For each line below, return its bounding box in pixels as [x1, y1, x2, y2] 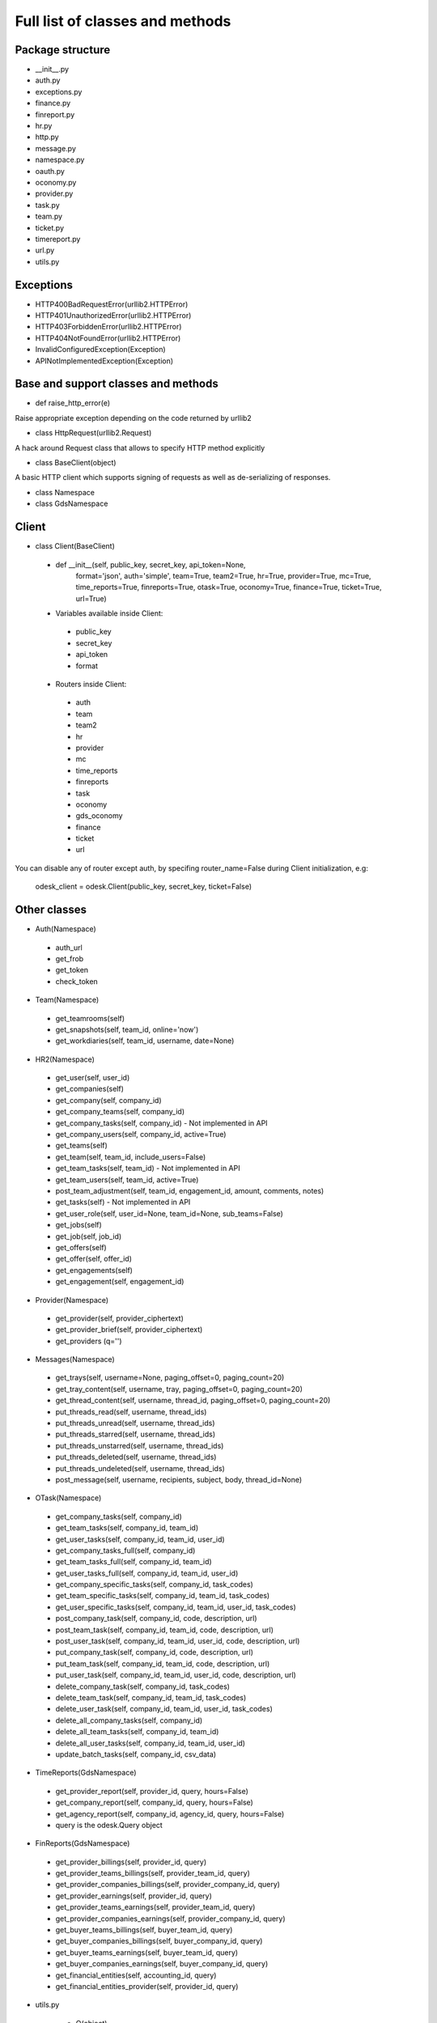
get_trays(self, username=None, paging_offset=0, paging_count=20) [55, 1372, 285, 1383]
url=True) [75, 593, 107, 603]
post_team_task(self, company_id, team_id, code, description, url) [55, 1625, 274, 1635]
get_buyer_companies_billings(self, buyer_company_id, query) [55, 1936, 263, 1946]
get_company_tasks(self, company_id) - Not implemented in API [55, 1118, 268, 1128]
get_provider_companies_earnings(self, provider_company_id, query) [55, 1914, 286, 1923]
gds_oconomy [75, 811, 123, 821]
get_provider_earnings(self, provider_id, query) [55, 1890, 212, 1901]
